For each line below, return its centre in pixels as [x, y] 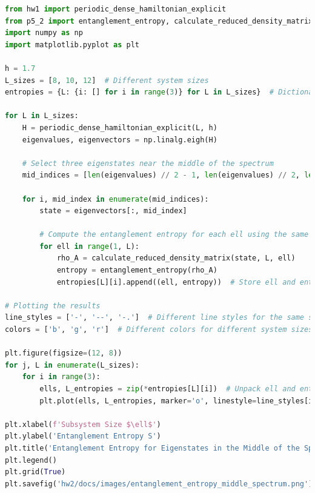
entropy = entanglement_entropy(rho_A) [137, 270]
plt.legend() [31, 460]
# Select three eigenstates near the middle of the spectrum [148, 163]
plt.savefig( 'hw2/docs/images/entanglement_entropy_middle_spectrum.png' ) [159, 484]
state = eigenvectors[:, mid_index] [113, 211]
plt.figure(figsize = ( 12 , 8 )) [64, 353]
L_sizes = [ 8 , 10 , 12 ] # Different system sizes [107, 80]
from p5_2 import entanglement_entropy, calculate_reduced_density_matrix [159, 21]
